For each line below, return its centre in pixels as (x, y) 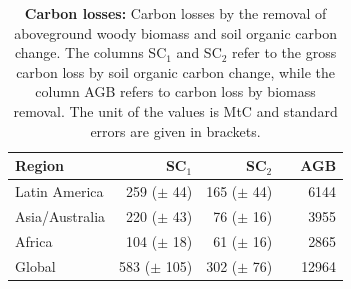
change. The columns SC (90, 52)
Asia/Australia (60, 215)
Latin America (59, 191)
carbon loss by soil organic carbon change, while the (175, 71)
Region (39, 165)
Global (35, 265)
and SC (199, 52)
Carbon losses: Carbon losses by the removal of (175, 13)
